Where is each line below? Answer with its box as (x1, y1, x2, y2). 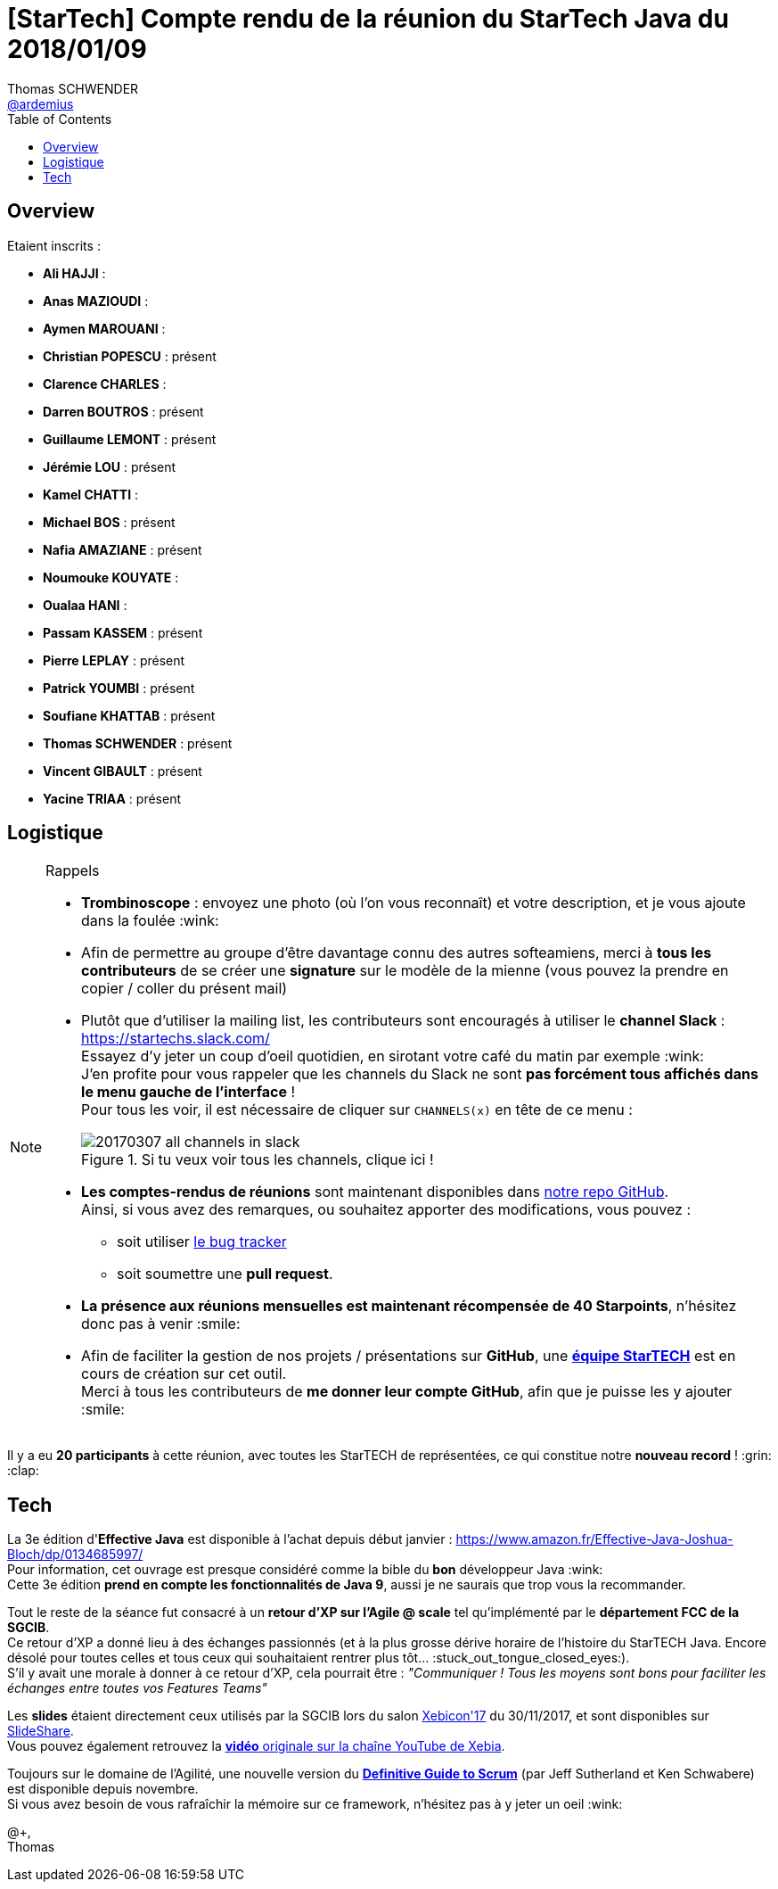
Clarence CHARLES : (43, 375, 167, 392)
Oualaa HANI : (43, 597, 127, 613)
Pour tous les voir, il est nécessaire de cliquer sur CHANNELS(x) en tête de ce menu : (81, 1101, 633, 1119)
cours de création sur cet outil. (81, 1365, 287, 1383)
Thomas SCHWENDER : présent (43, 735, 233, 751)
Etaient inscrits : (7, 237, 101, 253)
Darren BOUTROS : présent (43, 403, 204, 419)
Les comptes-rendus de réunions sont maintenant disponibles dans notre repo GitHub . (81, 1183, 669, 1201)
